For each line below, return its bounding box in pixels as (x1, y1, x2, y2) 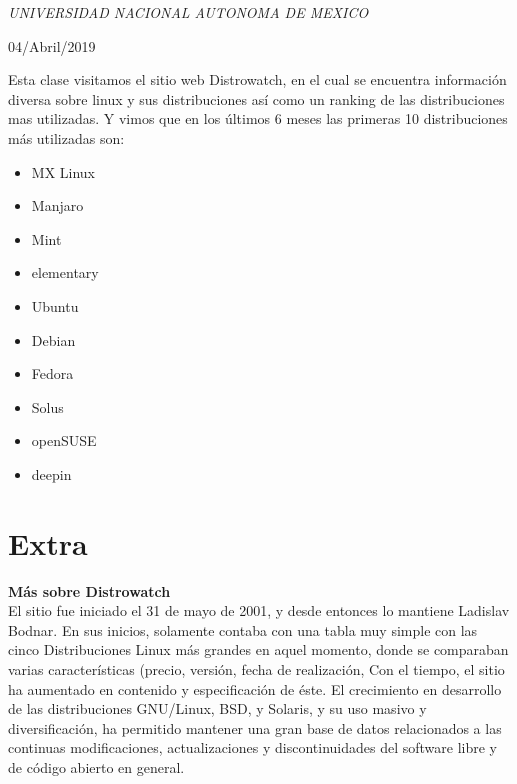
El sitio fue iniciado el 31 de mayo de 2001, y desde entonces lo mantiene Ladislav (8, 600, 510, 621)
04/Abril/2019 (8, 35, 96, 56)
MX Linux (31, 161, 96, 182)
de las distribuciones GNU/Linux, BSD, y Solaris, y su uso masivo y (8, 698, 427, 719)
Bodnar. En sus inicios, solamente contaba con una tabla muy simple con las (8, 619, 478, 640)
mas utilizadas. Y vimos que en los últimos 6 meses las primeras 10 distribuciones (8, 108, 508, 129)
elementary (31, 262, 99, 283)
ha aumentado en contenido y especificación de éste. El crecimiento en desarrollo (8, 678, 502, 699)
